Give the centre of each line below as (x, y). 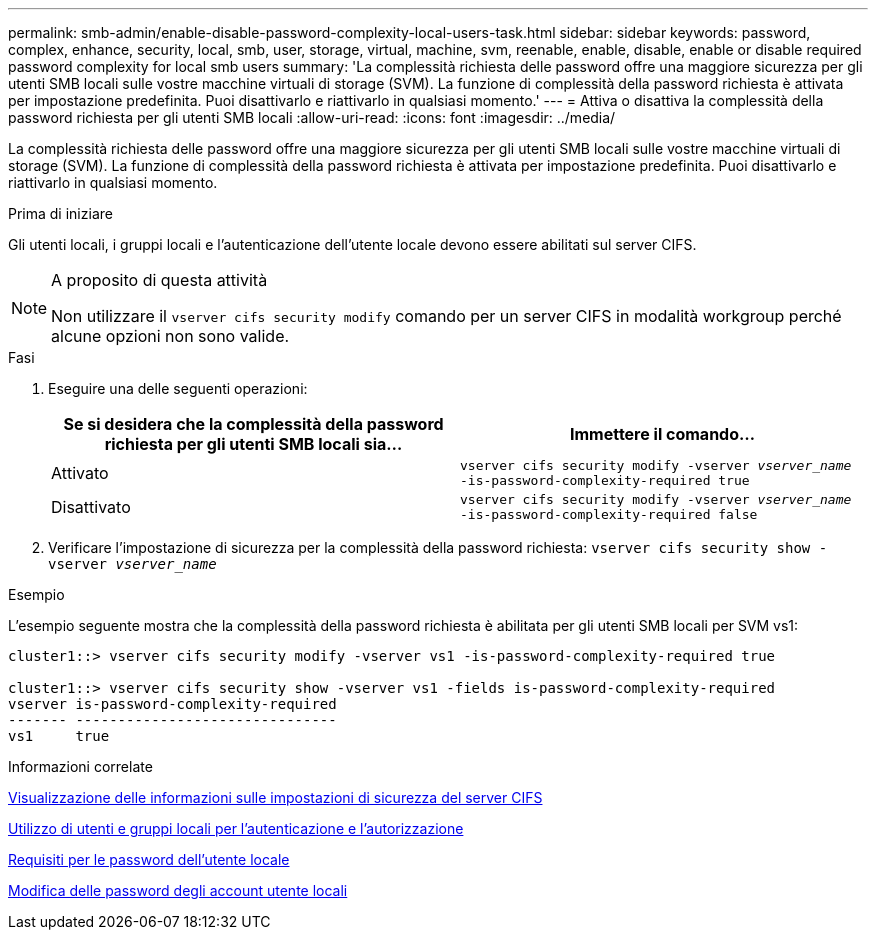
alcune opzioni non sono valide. (170, 336)
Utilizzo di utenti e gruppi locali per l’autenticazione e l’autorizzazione (236, 828)
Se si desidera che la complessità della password (253, 424)
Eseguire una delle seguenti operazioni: (178, 388)
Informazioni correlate (80, 766)
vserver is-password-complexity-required (172, 704)
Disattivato (91, 507)
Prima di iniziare (60, 213)
